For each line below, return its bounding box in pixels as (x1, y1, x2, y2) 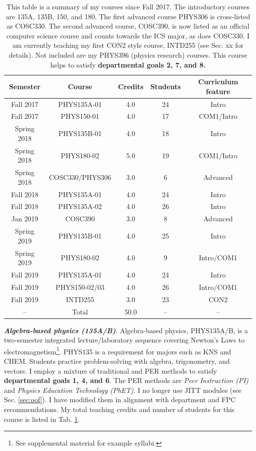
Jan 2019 (11, 213, 38, 224)
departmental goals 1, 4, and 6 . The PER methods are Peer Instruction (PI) (4, 375, 249, 385)
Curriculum (198, 76, 238, 87)
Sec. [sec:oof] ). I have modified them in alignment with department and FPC (4, 394, 236, 405)
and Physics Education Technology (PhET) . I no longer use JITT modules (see (4, 384, 242, 395)
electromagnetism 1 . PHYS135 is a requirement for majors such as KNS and (4, 345, 231, 356)
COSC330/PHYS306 (49, 172, 111, 182)
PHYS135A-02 (58, 201, 102, 211)
